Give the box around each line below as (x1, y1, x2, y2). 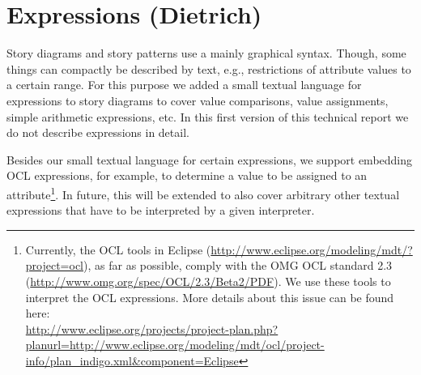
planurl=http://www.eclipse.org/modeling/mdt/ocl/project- (25, 336, 325, 353)
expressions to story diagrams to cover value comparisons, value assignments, (6, 92, 389, 109)
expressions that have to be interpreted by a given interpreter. (6, 202, 315, 219)
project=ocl (25, 257, 84, 274)
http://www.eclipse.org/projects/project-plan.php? (25, 320, 279, 337)
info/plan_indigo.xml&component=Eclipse (25, 352, 239, 369)
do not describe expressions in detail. (6, 124, 189, 141)
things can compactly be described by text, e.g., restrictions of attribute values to (6, 60, 411, 77)
